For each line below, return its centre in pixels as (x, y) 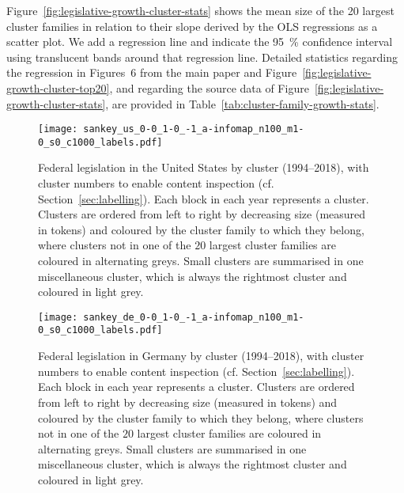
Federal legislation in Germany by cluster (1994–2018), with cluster (201, 356)
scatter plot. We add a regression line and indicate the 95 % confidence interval (200, 42)
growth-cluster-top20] (58, 87)
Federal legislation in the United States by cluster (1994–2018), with (204, 167)
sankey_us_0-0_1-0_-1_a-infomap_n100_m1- (194, 129)
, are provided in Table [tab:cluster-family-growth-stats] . (242, 103)
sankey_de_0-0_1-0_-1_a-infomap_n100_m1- (194, 317)
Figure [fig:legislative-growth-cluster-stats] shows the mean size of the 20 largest (200, 10)
